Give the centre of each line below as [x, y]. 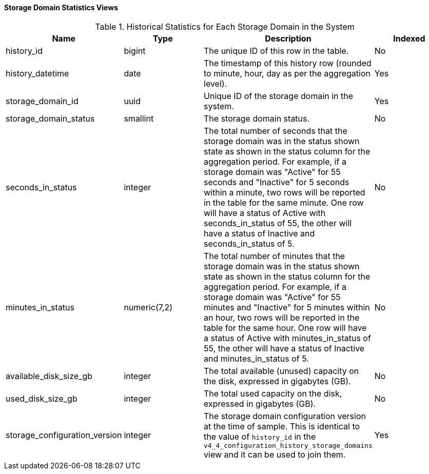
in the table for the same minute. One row [284, 202]
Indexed [409, 38]
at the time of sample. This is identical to [282, 426]
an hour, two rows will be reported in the [282, 317]
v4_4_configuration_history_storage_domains [288, 445]
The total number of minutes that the [275, 256]
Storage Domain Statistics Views [61, 7]
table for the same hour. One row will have [285, 328]
